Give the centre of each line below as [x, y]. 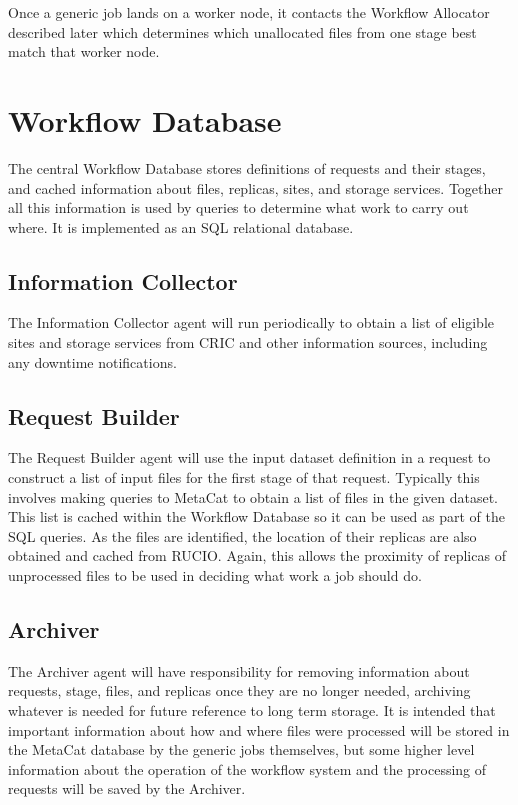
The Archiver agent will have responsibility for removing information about [239, 670]
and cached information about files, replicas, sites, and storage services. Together [255, 187]
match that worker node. [84, 51]
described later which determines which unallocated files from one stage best [242, 31]
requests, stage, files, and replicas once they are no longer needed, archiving [239, 690]
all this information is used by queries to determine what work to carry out [238, 207]
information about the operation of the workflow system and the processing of [247, 768]
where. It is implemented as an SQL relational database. [181, 226]
